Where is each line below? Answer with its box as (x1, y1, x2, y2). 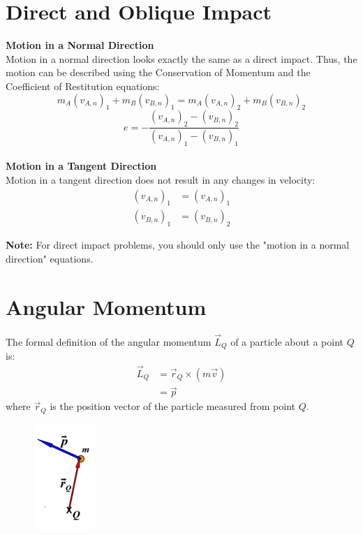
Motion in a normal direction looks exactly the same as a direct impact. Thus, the (6, 51, 357, 66)
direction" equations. (6, 251, 94, 265)
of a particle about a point (230, 334, 343, 349)
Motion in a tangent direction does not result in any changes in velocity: (6, 172, 316, 186)
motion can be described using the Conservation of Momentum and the (6, 65, 311, 80)
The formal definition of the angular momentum (6, 334, 212, 349)
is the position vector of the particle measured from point (50, 399, 296, 413)
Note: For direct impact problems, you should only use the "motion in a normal (6, 237, 350, 252)
